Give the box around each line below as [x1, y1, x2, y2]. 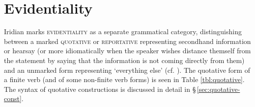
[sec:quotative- [197, 84, 240, 94]
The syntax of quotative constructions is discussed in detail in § [4, 84, 196, 94]
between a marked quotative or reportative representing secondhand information [4, 36, 251, 46]
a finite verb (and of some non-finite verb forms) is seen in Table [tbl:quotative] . [4, 74, 245, 85]
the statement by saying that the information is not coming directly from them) [4, 55, 245, 65]
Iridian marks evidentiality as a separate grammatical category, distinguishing [4, 26, 242, 37]
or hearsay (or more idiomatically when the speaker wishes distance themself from [4, 45, 251, 56]
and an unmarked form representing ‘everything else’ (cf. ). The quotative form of [4, 64, 250, 75]
